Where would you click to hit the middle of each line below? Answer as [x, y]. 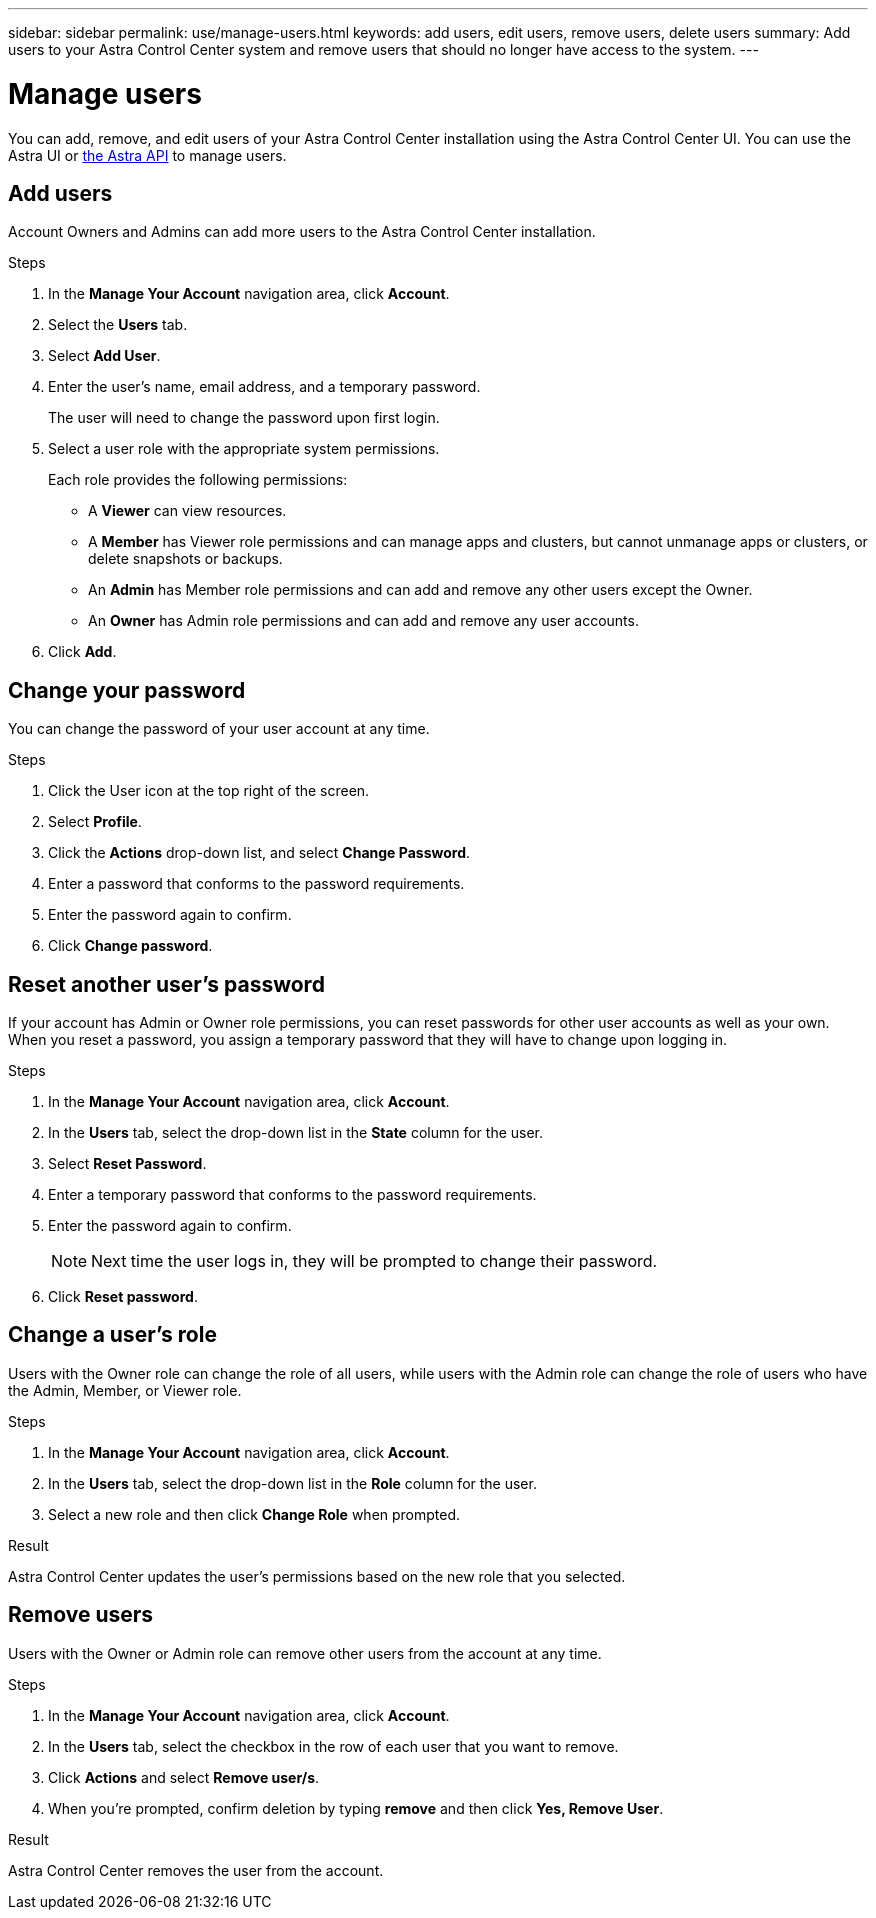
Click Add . [82, 652]
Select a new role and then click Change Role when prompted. [254, 1514]
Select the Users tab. [118, 325]
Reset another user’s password [166, 984]
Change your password [127, 690]
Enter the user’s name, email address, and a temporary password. [264, 387]
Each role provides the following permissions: [198, 480]
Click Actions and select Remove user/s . [184, 1777]
